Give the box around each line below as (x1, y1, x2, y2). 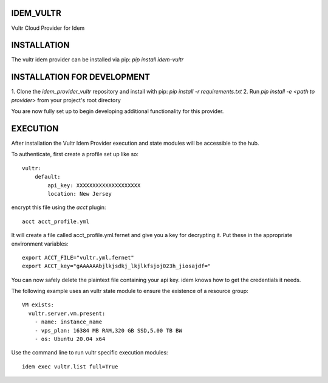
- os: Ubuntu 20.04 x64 (34, 336, 106, 343)
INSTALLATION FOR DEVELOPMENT (11, 72, 150, 82)
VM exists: (22, 302, 55, 308)
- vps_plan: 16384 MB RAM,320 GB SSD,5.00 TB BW (34, 327, 182, 334)
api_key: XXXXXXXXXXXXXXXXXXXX (47, 182, 141, 188)
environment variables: (11, 240, 69, 247)
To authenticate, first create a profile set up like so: (11, 151, 139, 158)
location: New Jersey (47, 190, 112, 197)
